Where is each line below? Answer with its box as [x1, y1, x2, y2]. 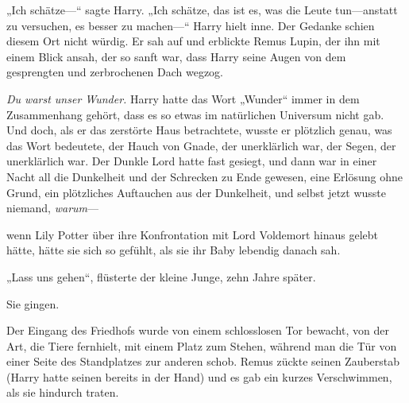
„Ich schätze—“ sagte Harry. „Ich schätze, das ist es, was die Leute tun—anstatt [6, 2, 398, 17]
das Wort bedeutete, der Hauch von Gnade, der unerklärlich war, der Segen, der [6, 137, 396, 153]
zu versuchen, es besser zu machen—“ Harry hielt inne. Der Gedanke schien [6, 17, 375, 33]
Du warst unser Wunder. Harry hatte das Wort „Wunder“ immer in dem [6, 90, 360, 107]
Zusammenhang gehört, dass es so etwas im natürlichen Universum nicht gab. [6, 106, 384, 122]
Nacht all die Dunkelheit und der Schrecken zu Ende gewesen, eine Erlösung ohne [6, 168, 403, 184]
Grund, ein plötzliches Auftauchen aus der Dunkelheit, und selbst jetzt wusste [6, 184, 387, 200]
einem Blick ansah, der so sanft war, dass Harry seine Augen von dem [6, 48, 346, 64]
